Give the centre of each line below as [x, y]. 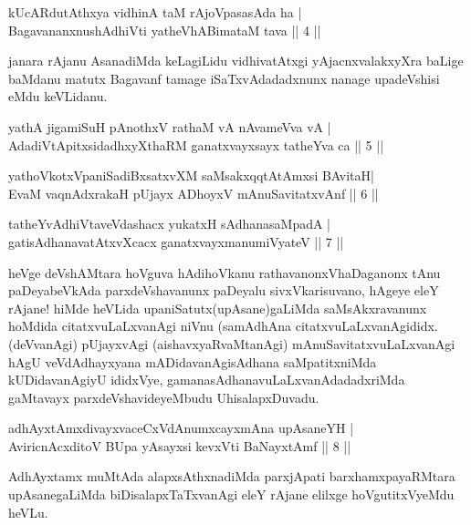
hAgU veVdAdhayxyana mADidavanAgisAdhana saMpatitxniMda [193, 361]
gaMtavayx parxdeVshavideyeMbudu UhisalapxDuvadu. [164, 397]
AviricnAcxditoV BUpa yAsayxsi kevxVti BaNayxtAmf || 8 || [180, 445]
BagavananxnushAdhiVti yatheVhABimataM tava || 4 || [165, 30]
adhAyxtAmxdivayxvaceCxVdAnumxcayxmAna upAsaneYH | [181, 428]
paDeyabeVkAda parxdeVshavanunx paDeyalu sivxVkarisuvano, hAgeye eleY [224, 290]
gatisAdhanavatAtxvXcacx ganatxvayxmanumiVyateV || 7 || [176, 241]
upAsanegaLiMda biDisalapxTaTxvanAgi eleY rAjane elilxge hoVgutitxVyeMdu [231, 494]
